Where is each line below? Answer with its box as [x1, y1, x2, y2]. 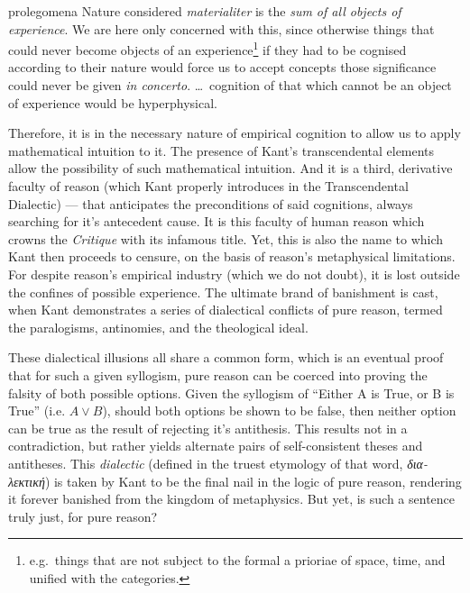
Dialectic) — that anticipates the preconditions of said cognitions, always [8, 194, 413, 213]
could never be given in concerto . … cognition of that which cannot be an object [8, 76, 452, 95]
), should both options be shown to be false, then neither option [102, 401, 456, 420]
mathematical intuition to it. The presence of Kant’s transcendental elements [8, 141, 435, 160]
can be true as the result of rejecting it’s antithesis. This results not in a [8, 418, 408, 437]
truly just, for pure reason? [8, 506, 158, 525]
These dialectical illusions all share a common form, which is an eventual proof [8, 348, 444, 367]
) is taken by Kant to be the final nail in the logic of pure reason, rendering [44, 471, 462, 490]
